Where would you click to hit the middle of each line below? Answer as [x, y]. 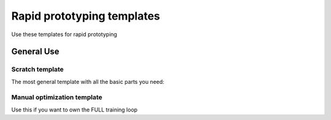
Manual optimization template [57, 97]
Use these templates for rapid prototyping [64, 34]
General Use [35, 52]
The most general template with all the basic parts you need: [88, 81]
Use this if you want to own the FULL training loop [74, 110]
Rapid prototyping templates [86, 16]
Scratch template [38, 69]
